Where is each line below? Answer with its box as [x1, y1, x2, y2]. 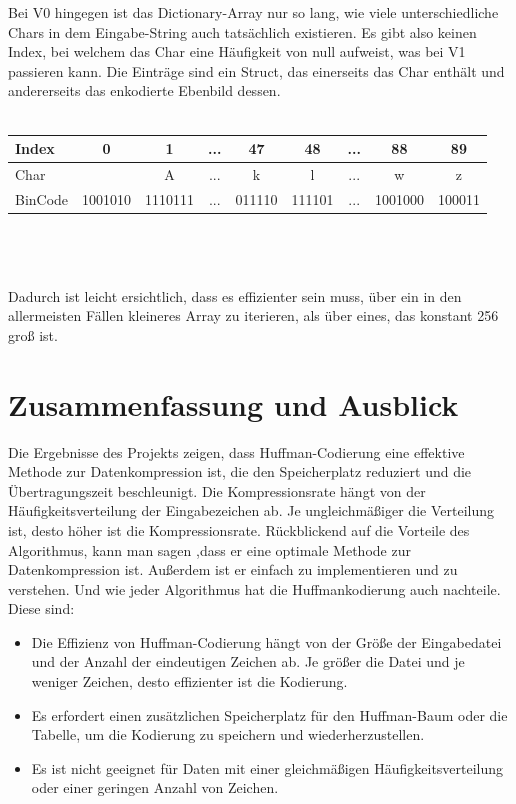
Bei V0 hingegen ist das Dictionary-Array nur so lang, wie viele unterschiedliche [8, 2, 499, 22]
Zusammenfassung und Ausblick [8, 383, 459, 424]
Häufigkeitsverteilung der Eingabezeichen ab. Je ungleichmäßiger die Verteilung [8, 500, 494, 521]
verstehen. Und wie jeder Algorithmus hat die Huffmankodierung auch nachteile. [8, 578, 501, 599]
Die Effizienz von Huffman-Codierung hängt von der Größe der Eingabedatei [31, 631, 502, 652]
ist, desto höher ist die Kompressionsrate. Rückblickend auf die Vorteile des [8, 519, 470, 540]
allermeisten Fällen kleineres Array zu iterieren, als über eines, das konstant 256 [8, 305, 499, 326]
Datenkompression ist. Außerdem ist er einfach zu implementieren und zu [8, 559, 458, 580]
